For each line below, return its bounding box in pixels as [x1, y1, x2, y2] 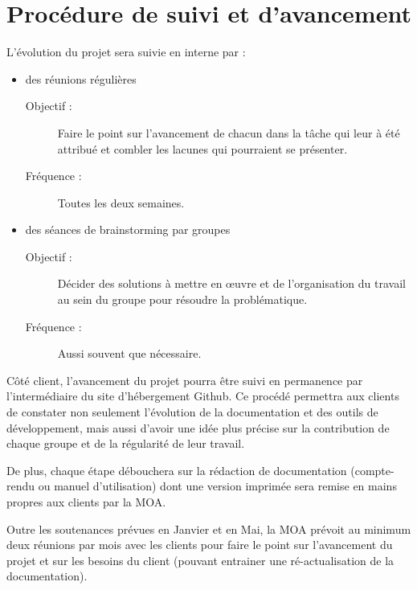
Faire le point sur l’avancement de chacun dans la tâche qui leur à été [57, 124, 400, 141]
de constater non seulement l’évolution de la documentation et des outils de [6, 404, 378, 420]
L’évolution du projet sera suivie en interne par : [6, 43, 246, 60]
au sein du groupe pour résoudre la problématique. [57, 291, 308, 308]
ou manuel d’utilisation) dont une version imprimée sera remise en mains [38, 477, 397, 494]
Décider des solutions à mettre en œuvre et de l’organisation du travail [57, 275, 406, 292]
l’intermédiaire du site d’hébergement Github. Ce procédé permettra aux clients [6, 387, 399, 404]
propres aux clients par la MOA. [6, 494, 166, 510]
